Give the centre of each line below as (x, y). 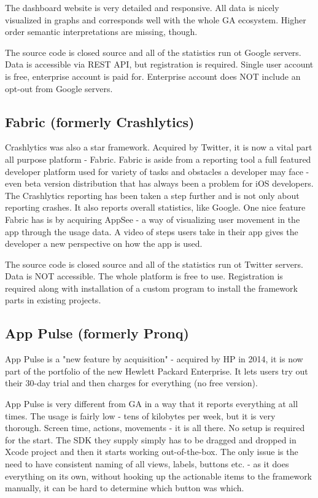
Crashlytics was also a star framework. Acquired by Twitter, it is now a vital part (159, 147)
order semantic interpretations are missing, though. (101, 32)
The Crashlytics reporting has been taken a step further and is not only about (152, 195)
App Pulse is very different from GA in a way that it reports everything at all (152, 404)
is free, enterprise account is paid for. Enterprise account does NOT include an (153, 76)
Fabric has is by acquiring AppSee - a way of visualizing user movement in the (153, 219)
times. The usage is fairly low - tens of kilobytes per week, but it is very (140, 415)
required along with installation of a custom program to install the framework (151, 288)
